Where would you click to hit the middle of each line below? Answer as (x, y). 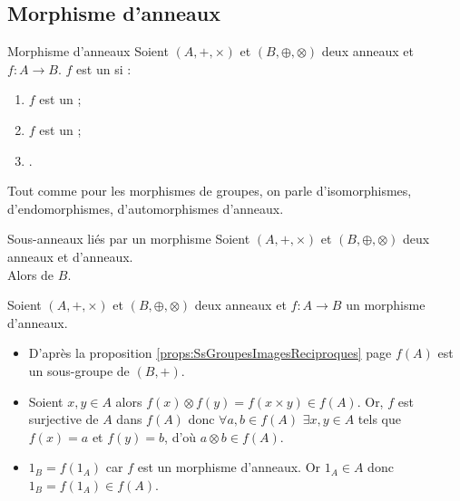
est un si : (104, 68)
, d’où (181, 436)
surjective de (64, 419)
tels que (379, 419)
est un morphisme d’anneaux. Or (229, 467)
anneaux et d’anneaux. (70, 256)
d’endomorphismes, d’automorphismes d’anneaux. (146, 208)
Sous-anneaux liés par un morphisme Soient (129, 239)
